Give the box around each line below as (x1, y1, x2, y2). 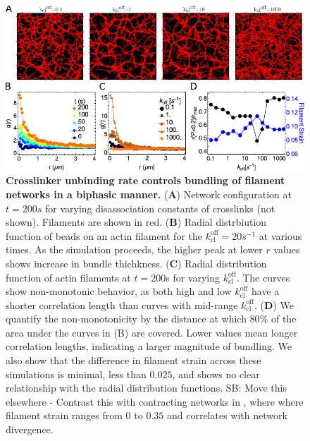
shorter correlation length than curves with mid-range (6, 297, 238, 312)
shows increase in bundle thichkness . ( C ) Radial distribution (6, 255, 267, 270)
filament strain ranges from (6, 408, 123, 423)
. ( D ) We (254, 297, 294, 312)
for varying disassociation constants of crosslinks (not (44, 200, 275, 215)
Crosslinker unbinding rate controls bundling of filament (6, 173, 285, 188)
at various (259, 228, 302, 243)
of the (271, 311, 297, 326)
